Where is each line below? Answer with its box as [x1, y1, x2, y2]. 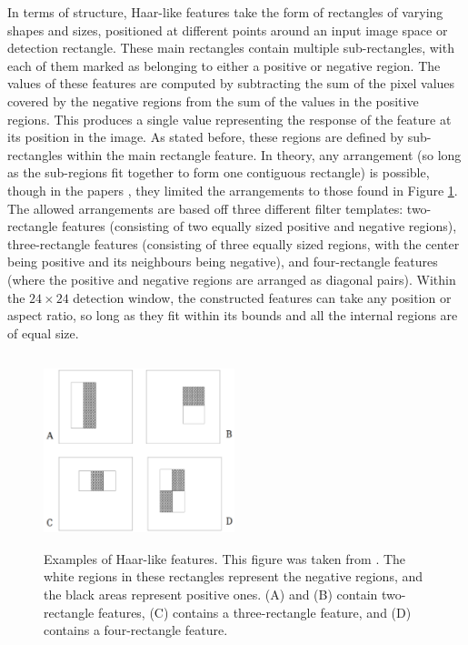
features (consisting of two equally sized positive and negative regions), [61, 217, 457, 236]
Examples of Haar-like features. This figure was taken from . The [44, 549, 406, 568]
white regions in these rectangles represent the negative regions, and [44, 567, 423, 586]
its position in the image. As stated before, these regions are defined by [7, 127, 404, 146]
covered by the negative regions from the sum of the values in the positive [7, 91, 419, 110]
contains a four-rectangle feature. [44, 620, 228, 640]
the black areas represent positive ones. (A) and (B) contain [44, 585, 378, 604]
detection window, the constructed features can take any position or [73, 287, 452, 307]
